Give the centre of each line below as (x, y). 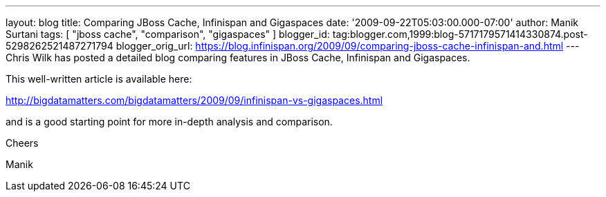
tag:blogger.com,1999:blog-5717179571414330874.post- (460, 34)
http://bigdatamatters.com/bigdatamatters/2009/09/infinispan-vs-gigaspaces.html (194, 100)
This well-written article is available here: (99, 79)
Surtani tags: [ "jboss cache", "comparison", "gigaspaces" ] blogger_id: (168, 34)
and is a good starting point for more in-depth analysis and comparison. (169, 122)
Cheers (22, 143)
